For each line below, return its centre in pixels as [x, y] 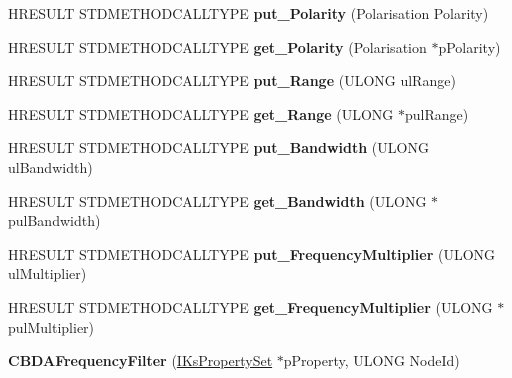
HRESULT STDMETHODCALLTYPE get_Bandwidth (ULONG [217, 200]
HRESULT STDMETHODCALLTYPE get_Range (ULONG [201, 113]
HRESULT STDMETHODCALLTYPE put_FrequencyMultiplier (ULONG [252, 253]
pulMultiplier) [51, 326]
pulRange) [436, 113]
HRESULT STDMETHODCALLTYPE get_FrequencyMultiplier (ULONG [250, 306]
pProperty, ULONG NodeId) [371, 360]
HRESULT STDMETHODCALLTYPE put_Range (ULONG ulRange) [232, 80]
